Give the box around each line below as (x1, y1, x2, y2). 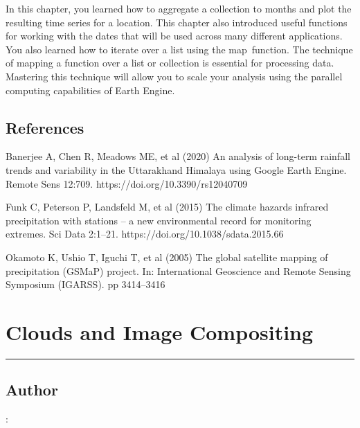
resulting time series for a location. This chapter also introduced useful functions (6, 15, 348, 29)
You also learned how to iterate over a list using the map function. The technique (6, 42, 353, 56)
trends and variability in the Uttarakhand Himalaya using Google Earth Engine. (6, 162, 347, 177)
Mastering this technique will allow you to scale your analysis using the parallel (6, 69, 343, 83)
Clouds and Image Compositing (6, 317, 314, 346)
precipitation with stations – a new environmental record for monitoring (6, 213, 312, 227)
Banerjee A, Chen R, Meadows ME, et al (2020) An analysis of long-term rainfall (6, 149, 350, 163)
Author (6, 379, 58, 400)
